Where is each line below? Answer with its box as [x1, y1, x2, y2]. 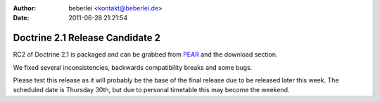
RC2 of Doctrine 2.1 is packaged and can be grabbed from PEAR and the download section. [13, 50, 278, 59]
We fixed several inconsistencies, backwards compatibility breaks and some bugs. [13, 63, 253, 71]
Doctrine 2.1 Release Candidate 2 [13, 32, 161, 44]
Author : [13, 4, 37, 12]
